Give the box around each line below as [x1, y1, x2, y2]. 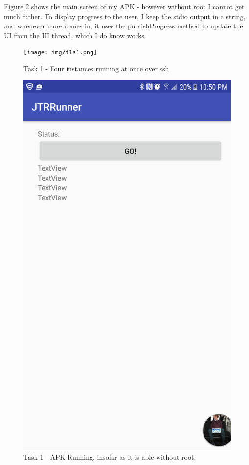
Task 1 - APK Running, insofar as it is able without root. [23, 451, 196, 462]
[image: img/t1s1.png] [23, 49, 97, 56]
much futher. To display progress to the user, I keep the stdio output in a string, [4, 11, 246, 21]
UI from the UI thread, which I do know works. [4, 30, 146, 40]
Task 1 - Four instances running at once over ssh [23, 63, 169, 74]
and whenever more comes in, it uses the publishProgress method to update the [4, 21, 243, 31]
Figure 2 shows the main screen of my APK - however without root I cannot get [4, 1, 245, 11]
